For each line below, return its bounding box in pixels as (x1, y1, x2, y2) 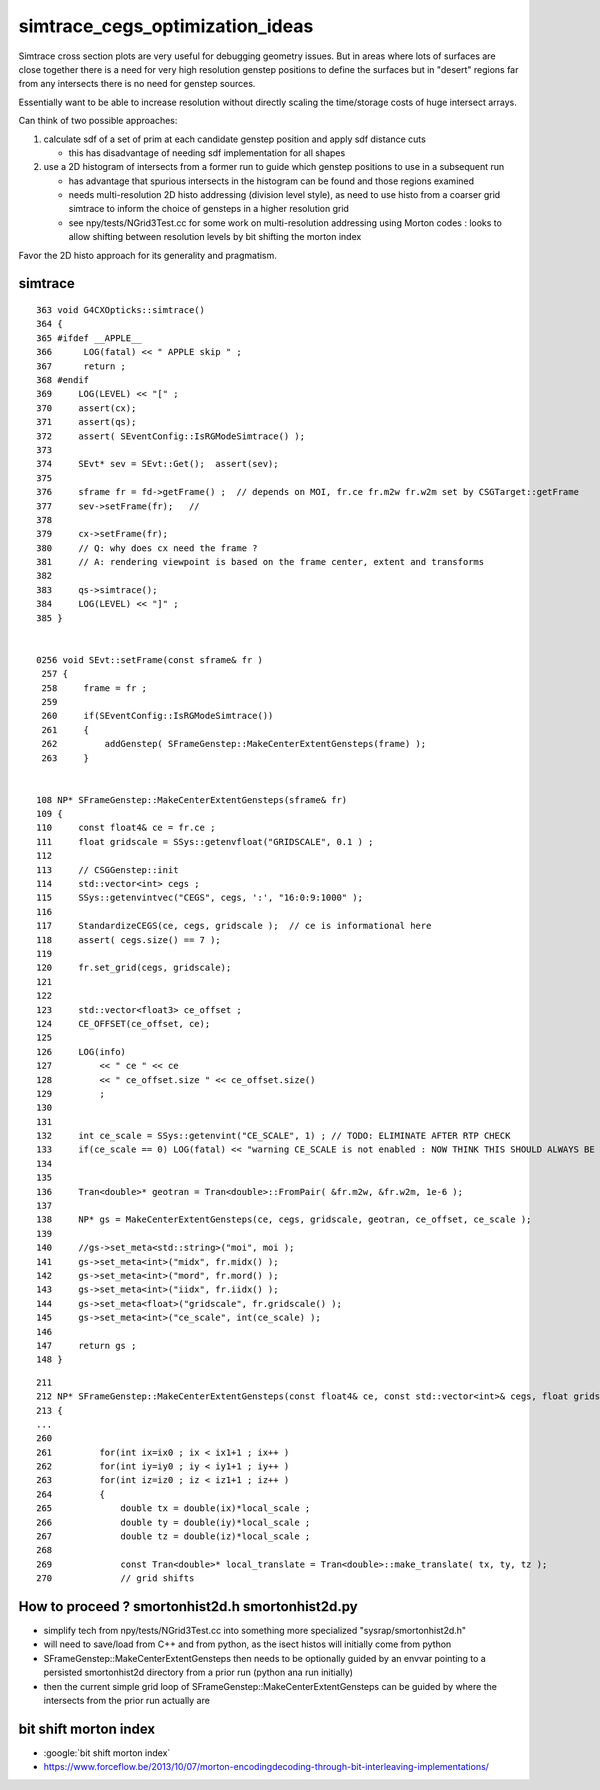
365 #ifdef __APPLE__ (36, 332, 142, 344)
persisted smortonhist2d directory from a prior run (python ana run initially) (43, 1666, 354, 1679)
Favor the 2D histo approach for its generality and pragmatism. (18, 249, 277, 261)
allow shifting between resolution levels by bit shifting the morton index (68, 231, 362, 243)
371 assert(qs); (36, 416, 137, 428)
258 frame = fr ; (41, 682, 148, 694)
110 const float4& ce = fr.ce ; (36, 822, 216, 834)
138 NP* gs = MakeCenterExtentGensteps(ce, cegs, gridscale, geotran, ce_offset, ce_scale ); (36, 1214, 532, 1225)
